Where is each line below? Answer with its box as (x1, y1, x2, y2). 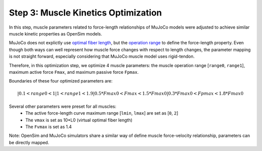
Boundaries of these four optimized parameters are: (9, 78, 113, 84)
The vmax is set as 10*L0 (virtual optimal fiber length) (25, 117, 133, 123)
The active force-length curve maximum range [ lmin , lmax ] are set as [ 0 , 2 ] (25, 110, 179, 116)
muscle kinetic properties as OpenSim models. (9, 31, 102, 36)
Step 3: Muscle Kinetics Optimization (9, 7, 162, 18)
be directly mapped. (9, 139, 49, 145)
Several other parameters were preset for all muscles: (9, 103, 116, 109)
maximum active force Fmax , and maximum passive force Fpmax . (9, 69, 139, 75)
